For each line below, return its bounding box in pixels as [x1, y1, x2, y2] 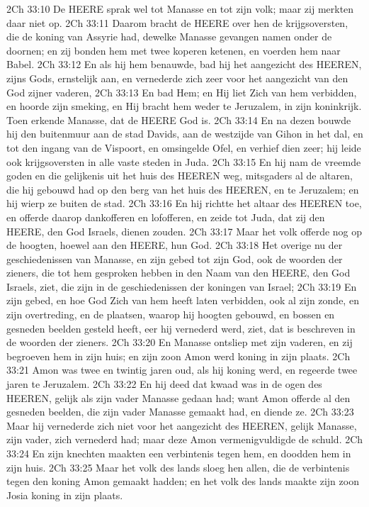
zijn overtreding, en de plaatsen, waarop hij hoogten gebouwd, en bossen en [6, 307, 335, 322]
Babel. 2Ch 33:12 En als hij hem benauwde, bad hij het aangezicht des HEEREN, [6, 57, 362, 72]
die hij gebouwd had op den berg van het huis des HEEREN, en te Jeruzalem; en [6, 182, 359, 196]
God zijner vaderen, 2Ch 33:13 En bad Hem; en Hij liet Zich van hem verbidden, [6, 84, 357, 99]
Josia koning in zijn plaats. [6, 487, 123, 502]
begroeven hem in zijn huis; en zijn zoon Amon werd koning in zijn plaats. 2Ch [6, 348, 351, 363]
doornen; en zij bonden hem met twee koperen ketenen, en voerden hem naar [6, 43, 341, 57]
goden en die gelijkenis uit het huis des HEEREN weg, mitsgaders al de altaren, [6, 168, 353, 183]
